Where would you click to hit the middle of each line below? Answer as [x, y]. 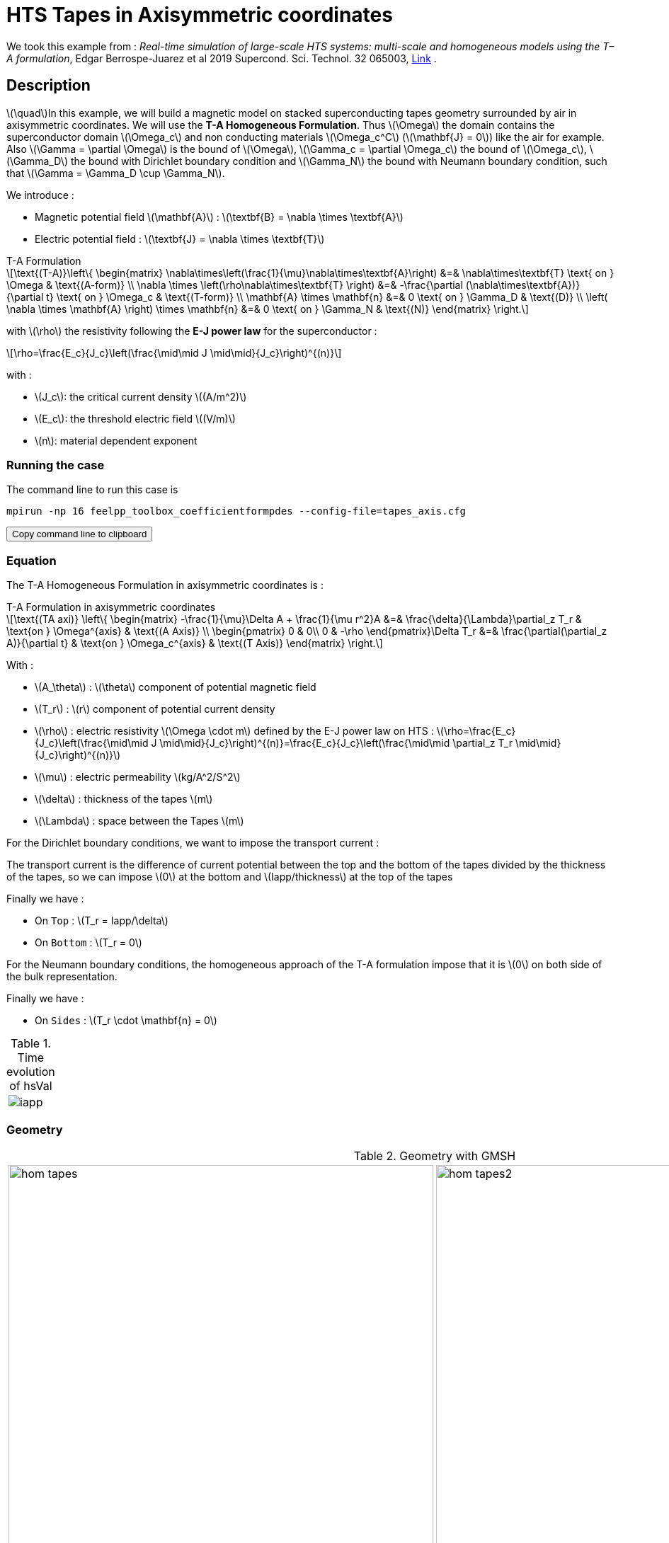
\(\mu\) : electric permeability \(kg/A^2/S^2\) [138, 777]
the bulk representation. [62, 977]
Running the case [56, 465]
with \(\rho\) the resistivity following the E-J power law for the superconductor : [192, 331]
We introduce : [40, 195]
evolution [31, 1072]
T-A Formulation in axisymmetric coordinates [111, 607]
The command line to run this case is [92, 490]
